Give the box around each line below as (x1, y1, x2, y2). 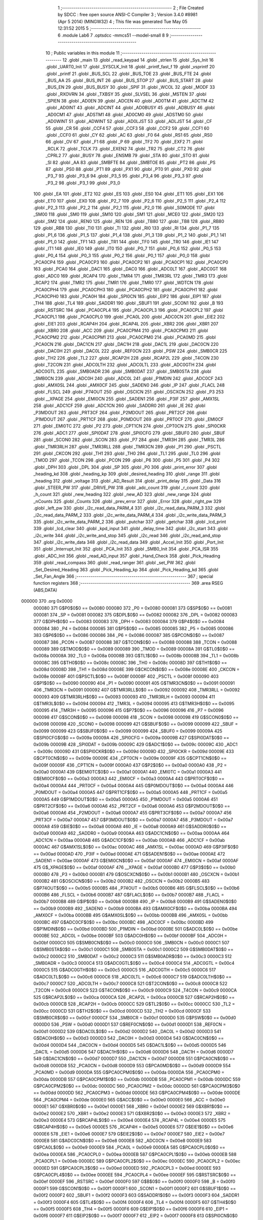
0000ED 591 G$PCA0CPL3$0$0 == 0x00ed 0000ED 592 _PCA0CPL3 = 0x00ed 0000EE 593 (33, 1165, 221, 1171)
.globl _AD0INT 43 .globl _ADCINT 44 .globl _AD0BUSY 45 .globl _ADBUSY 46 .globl (45, 105, 215, 111)
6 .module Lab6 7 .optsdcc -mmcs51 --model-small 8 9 (57, 32, 169, 38)
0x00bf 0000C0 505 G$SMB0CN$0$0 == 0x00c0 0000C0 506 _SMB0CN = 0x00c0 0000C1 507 (33, 939, 230, 945)
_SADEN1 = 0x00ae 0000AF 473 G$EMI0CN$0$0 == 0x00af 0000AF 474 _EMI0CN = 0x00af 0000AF (33, 858, 239, 864)
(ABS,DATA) (33, 587, 57, 593)
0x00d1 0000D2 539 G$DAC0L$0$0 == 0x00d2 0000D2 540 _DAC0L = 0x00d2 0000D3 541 (33, 1028, 222, 1034)
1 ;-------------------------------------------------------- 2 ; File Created (57, 5, 204, 11)
